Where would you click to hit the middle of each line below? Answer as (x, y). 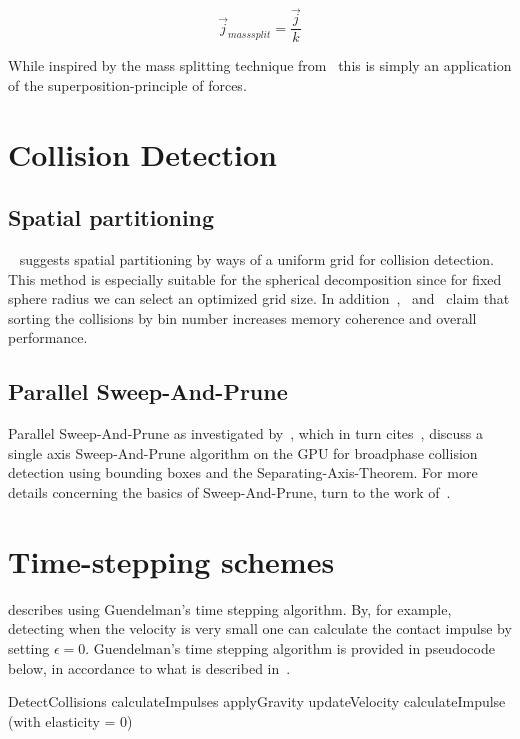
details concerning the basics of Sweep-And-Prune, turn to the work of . (229, 492)
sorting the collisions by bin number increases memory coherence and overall (242, 317)
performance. (48, 337)
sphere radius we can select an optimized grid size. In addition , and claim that (259, 298)
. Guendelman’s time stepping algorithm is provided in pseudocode (290, 647)
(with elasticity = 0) (70, 720)
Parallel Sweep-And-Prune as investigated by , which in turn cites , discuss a (246, 433)
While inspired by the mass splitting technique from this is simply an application (260, 65)
